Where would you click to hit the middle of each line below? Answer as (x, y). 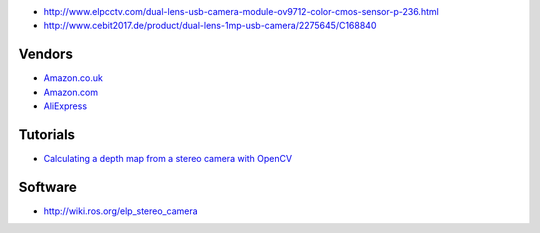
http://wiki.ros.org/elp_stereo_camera (121, 211)
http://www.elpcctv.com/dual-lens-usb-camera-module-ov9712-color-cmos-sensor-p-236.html (241, 11)
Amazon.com (71, 92)
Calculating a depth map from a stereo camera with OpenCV (168, 158)
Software (47, 186)
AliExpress (65, 106)
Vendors (46, 54)
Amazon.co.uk (73, 78)
